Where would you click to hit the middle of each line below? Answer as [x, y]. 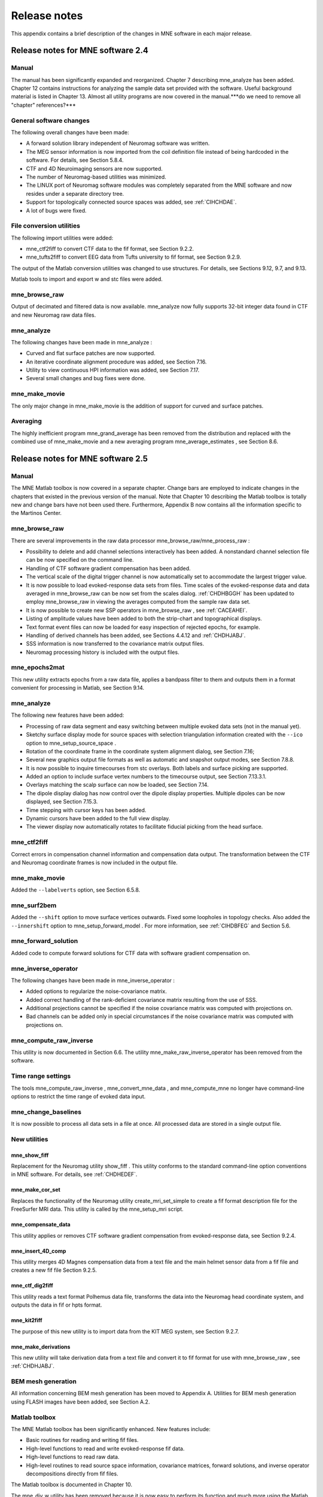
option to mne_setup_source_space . [71, 743]
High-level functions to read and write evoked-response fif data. [105, 1448]
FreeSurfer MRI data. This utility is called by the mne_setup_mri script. [97, 1209]
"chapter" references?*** [43, 105]
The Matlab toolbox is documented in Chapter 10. [72, 1484]
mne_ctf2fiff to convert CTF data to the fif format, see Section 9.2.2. [110, 249]
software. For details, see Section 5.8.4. [75, 160]
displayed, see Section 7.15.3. [62, 802]
